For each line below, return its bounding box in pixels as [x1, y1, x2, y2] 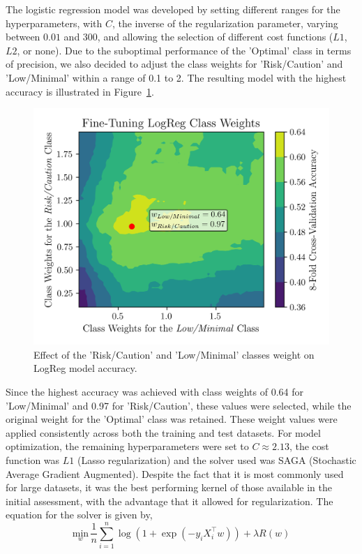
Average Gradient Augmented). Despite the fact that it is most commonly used [6, 466, 344, 481]
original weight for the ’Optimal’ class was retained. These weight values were [6, 412, 338, 426]
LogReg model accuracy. [33, 361, 137, 375]
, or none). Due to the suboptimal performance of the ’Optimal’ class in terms [17, 43, 352, 57]
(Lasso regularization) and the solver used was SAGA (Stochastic [77, 453, 356, 467]
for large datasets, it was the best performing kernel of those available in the [6, 480, 333, 495]
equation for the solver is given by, [6, 507, 153, 522]
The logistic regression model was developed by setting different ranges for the [6, 2, 340, 16]
